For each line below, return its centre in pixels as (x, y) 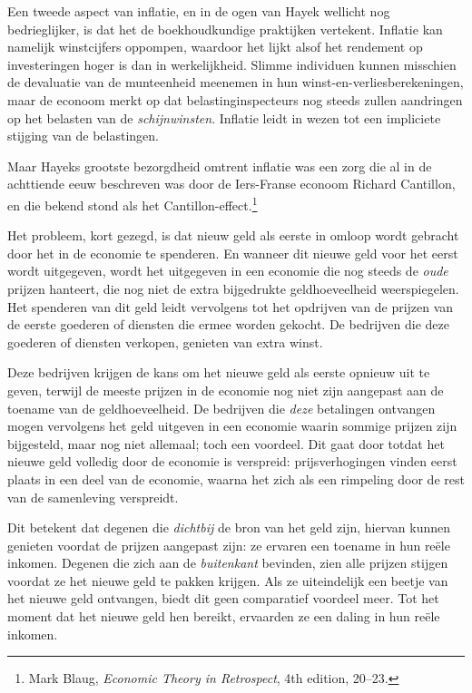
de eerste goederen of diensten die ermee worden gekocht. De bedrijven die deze (228, 324)
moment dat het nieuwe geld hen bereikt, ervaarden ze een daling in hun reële (224, 616)
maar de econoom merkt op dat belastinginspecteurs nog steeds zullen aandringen (235, 99)
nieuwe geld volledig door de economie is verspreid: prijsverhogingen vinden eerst (232, 461)
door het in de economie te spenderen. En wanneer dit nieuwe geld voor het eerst (233, 253)
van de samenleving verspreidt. (93, 497)
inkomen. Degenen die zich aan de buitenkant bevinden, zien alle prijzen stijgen (228, 563)
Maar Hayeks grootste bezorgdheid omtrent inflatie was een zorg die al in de (220, 166)
